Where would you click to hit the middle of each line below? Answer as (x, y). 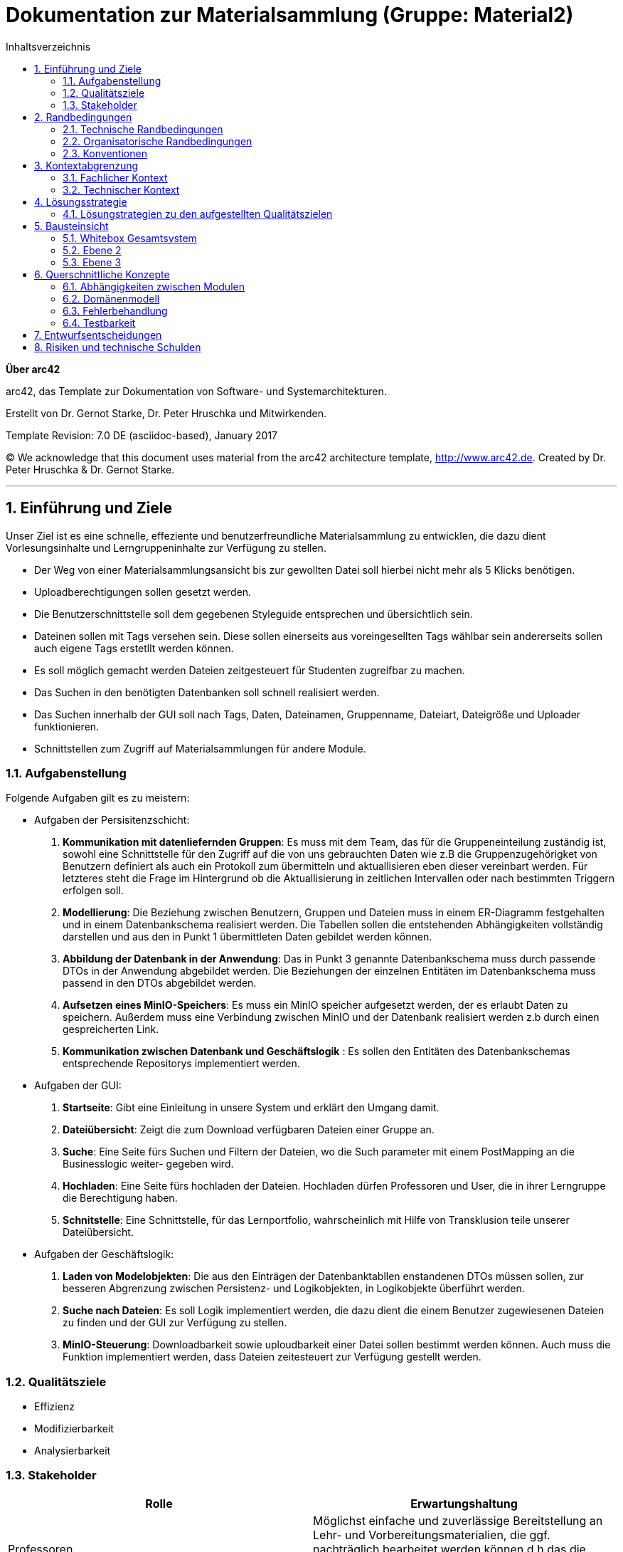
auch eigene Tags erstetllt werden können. (134, 648)
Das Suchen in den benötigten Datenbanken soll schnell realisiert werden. (207, 692)
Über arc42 (33, 369)
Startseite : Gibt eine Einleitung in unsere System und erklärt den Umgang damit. (251, 1108)
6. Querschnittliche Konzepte (102, 274)
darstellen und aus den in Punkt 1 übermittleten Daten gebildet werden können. (247, 937)
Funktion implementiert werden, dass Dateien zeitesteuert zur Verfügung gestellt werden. (272, 1357)
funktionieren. (67, 726)
